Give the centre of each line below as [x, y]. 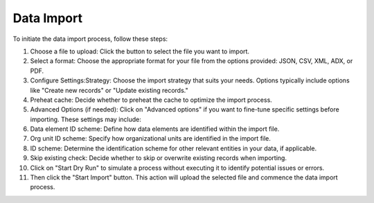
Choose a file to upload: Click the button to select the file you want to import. [140, 51]
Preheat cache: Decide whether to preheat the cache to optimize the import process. [151, 100]
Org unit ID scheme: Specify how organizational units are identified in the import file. [151, 139]
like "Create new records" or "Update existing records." [109, 90]
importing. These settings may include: [86, 119]
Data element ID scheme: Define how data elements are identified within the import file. [155, 129]
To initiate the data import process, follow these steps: [90, 39]
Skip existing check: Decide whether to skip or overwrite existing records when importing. [159, 158]
